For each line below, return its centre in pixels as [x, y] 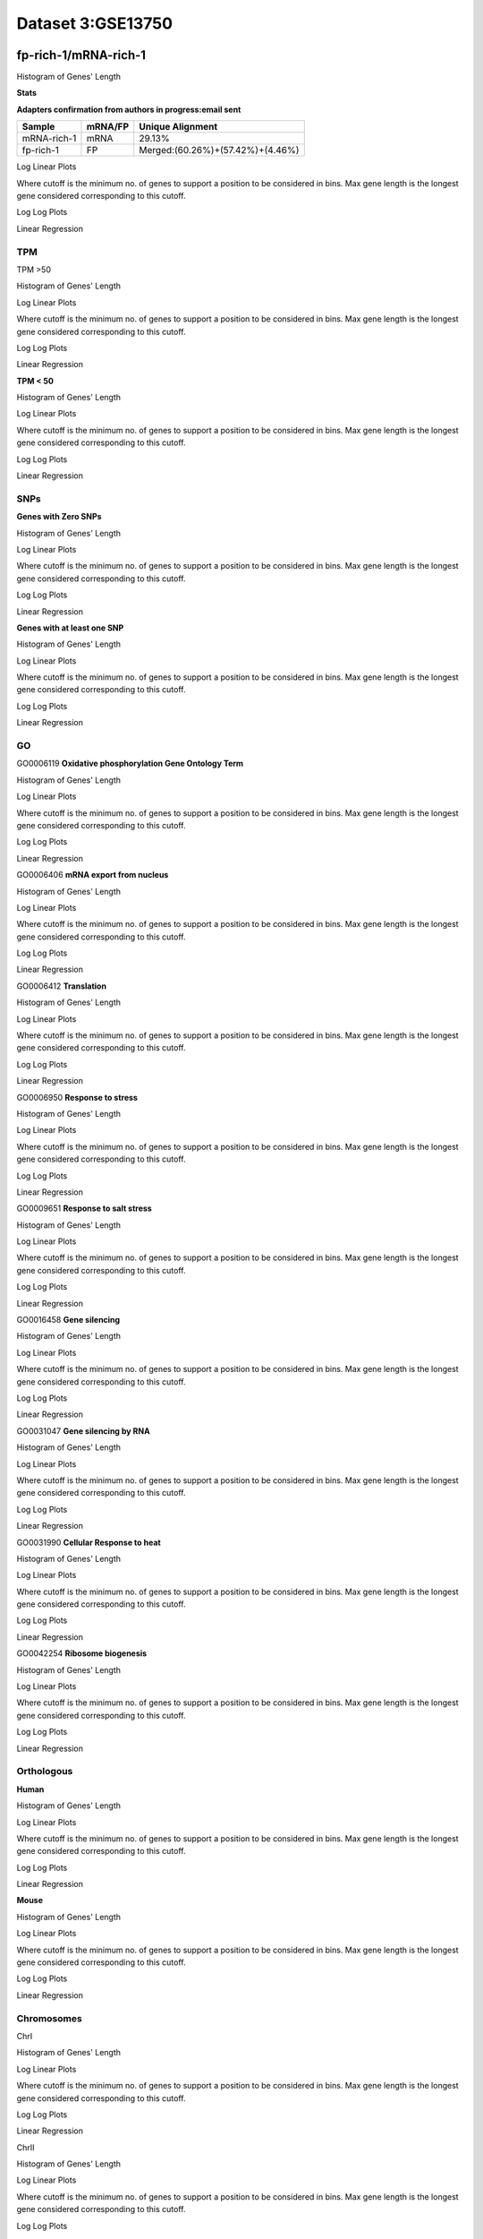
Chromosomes [49, 2018]
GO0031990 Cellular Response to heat [89, 1542]
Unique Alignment [178, 127]
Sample [38, 127]
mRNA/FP [108, 127]
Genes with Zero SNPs [59, 517]
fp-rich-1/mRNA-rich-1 [81, 55]
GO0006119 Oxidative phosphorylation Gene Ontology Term [130, 763]
